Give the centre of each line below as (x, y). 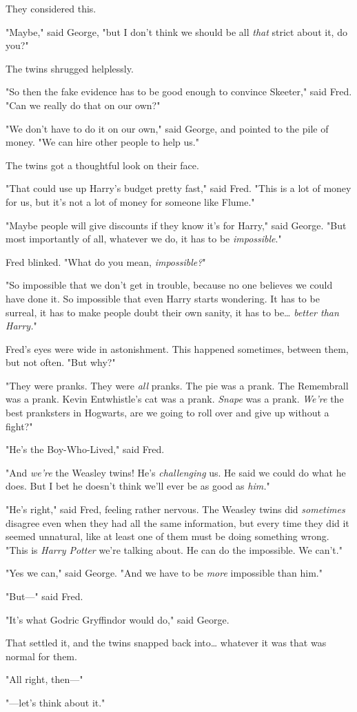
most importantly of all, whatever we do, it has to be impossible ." (144, 239)
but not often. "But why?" (61, 362)
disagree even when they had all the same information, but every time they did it (177, 522)
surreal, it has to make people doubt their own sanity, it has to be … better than (172, 312)
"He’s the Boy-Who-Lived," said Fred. (85, 449)
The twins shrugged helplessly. (70, 68)
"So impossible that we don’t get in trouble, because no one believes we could (169, 285)
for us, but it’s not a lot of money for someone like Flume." (130, 201)
